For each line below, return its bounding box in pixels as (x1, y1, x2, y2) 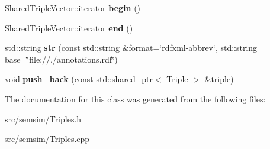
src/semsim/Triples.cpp (5, 132, 90, 145)
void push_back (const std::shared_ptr (5, 73, 153, 85)
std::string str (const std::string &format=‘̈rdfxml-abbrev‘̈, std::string (5, 41, 258, 54)
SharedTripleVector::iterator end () (5, 21, 133, 34)
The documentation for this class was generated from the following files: (5, 92, 266, 105)
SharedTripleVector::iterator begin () (5, 2, 141, 14)
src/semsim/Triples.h (5, 112, 82, 125)
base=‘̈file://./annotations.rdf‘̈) (5, 53, 118, 65)
